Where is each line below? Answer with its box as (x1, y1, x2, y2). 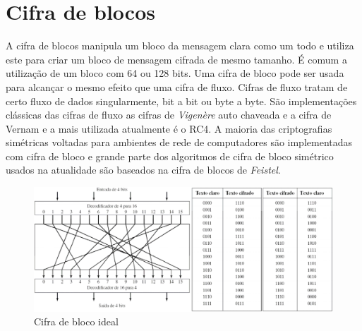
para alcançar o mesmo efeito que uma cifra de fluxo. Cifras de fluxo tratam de (6, 79, 348, 94)
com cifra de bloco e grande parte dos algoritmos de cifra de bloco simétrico (6, 148, 334, 163)
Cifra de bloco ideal (34, 314, 119, 329)
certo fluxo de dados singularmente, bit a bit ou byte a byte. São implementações (6, 93, 357, 108)
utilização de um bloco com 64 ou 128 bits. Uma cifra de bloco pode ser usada (6, 66, 344, 80)
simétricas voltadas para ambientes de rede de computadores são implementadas (6, 135, 353, 150)
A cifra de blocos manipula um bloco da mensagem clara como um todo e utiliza (6, 38, 354, 53)
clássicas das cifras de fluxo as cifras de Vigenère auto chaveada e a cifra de (6, 107, 332, 122)
